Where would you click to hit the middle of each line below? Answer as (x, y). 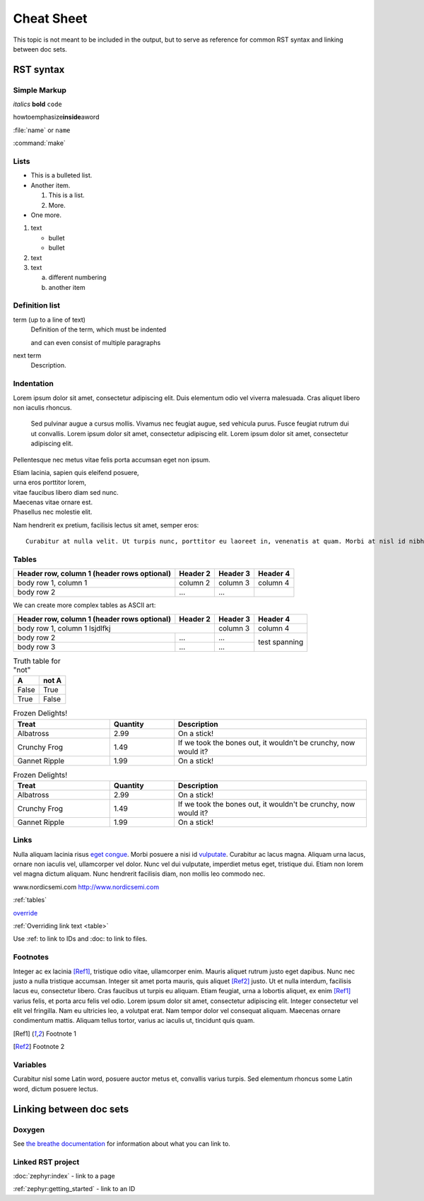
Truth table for (37, 661)
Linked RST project (46, 1161)
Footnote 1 (61, 1033)
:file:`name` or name (42, 130)
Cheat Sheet (50, 18)
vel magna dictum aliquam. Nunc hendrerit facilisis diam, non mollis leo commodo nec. (139, 874)
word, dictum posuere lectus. (55, 1089)
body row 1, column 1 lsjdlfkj (64, 628)
